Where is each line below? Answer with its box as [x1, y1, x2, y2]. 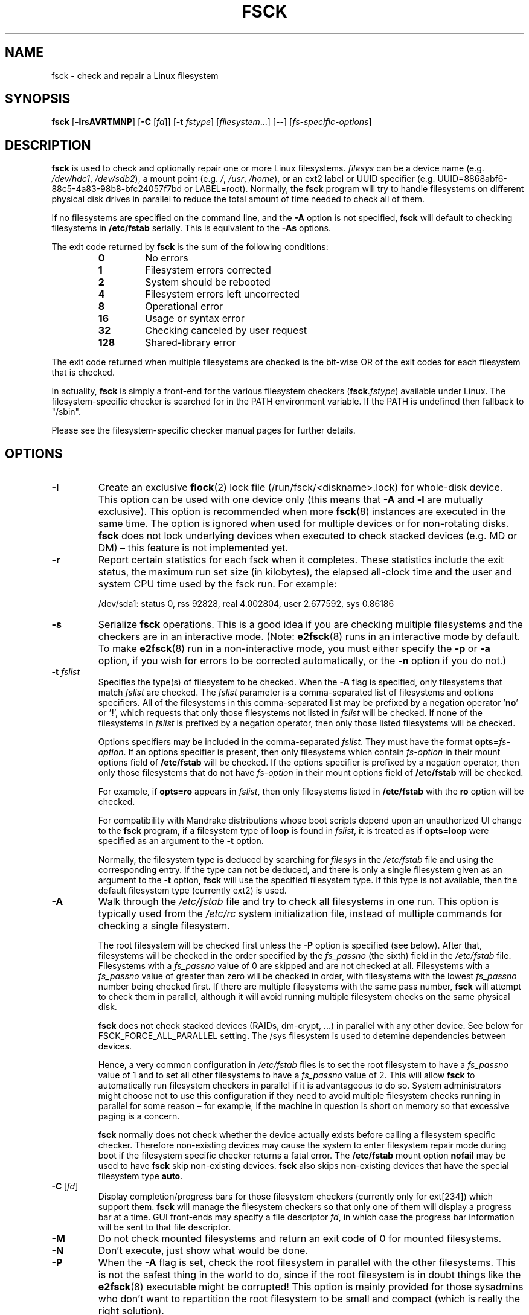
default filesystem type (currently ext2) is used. [98, 885, 287, 896]
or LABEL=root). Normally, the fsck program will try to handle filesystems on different [184, 184, 524, 194]
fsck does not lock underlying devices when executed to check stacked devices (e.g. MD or [98, 530, 518, 542]
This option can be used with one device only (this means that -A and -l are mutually [98, 493, 483, 506]
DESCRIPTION [5, 137, 91, 153]
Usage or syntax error [145, 312, 245, 325]
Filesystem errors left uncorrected [145, 288, 300, 301]
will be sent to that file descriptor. [98, 1222, 231, 1233]
